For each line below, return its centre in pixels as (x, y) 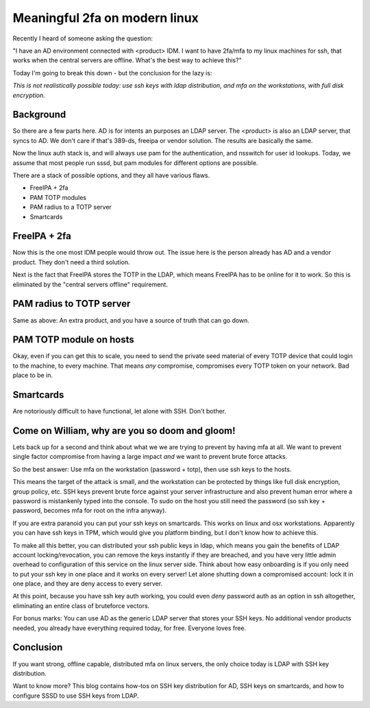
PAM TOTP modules (58, 197)
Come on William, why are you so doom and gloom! (124, 430)
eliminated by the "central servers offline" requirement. (90, 284)
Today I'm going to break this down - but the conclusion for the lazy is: (112, 73)
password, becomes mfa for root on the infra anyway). (90, 511)
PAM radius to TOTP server (72, 304)
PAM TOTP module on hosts (74, 340)
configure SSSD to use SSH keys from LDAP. (76, 696)
